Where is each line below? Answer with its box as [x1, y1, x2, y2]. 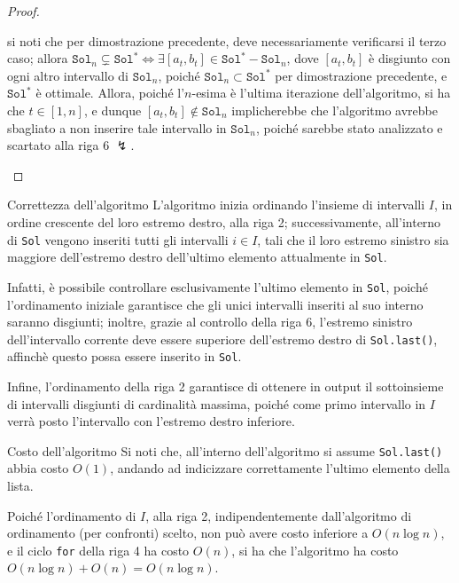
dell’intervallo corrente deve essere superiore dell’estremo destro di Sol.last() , [7, 329, 438, 348]
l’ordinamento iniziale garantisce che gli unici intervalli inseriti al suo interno [7, 295, 424, 313]
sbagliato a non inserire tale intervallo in [7, 118, 227, 137]
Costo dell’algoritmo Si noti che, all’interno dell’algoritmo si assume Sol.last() [7, 441, 443, 460]
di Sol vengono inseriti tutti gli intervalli [7, 230, 229, 248]
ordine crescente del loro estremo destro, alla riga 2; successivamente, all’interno [7, 212, 441, 231]
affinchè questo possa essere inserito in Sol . [7, 347, 242, 366]
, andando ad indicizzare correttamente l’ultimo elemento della [110, 459, 450, 477]
